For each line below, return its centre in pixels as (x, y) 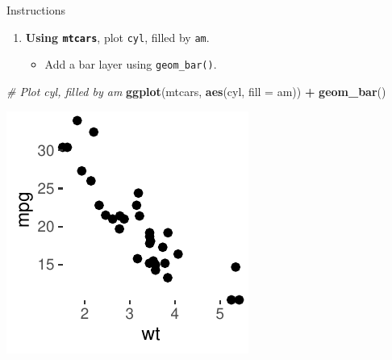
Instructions (36, 10)
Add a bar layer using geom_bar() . (131, 64)
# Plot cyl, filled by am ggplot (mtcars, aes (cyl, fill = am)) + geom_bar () (196, 91)
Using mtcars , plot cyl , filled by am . (117, 37)
